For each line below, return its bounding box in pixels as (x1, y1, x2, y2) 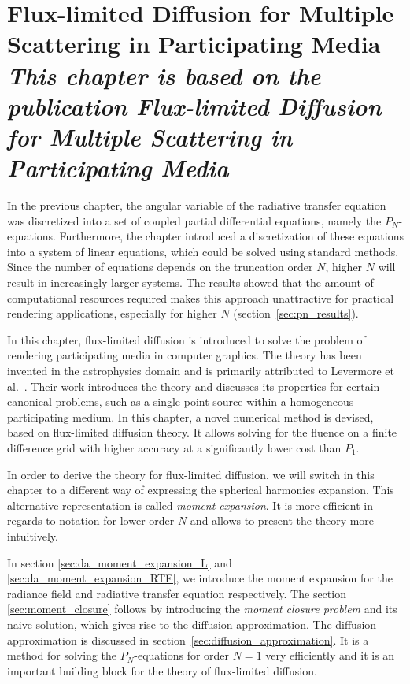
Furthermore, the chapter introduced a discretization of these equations (59, 228, 404, 244)
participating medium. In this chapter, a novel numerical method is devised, (7, 408, 374, 425)
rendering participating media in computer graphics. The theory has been (7, 347, 362, 363)
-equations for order (134, 647, 230, 664)
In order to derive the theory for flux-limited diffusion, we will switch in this (7, 466, 375, 482)
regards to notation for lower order (7, 512, 175, 529)
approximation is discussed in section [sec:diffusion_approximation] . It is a (7, 631, 369, 648)
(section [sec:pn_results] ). (233, 305, 359, 322)
